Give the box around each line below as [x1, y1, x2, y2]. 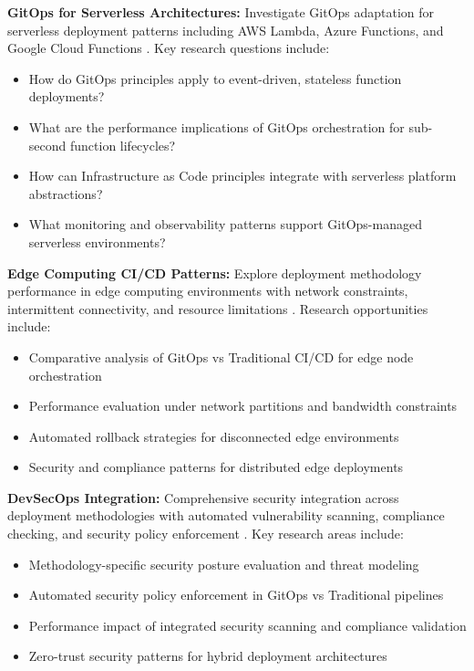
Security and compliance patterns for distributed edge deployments [28, 457, 404, 477]
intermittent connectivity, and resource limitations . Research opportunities [7, 299, 428, 318]
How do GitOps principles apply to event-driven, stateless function [28, 68, 402, 88]
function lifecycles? [69, 135, 176, 154]
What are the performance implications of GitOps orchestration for [28, 117, 405, 136]
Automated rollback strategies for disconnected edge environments [28, 426, 399, 446]
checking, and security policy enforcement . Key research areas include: [7, 524, 404, 543]
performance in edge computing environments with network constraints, [7, 281, 408, 300]
